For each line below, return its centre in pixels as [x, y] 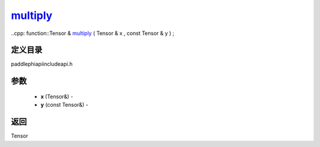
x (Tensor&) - [57, 96]
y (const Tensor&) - [64, 105]
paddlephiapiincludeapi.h [42, 64]
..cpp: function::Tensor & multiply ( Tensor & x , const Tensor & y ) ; [93, 33]
